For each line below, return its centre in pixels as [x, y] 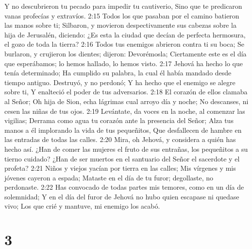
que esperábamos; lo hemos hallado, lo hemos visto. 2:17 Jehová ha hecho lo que [124, 63]
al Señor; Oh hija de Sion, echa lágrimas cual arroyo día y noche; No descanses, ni [126, 101]
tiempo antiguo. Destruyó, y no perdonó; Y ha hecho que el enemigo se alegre [120, 82]
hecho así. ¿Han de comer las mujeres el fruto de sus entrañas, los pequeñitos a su [126, 149]
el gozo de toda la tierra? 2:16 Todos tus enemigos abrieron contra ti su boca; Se [124, 44]
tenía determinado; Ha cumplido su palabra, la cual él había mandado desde [118, 73]
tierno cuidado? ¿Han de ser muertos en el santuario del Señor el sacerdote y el [122, 158]
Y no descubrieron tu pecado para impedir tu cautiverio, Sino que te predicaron [123, 6]
